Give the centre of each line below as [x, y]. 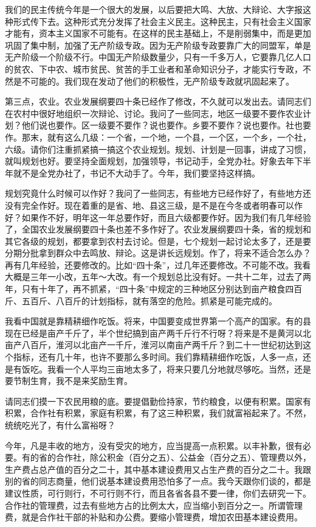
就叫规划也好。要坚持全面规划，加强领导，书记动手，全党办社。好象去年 [149, 161]
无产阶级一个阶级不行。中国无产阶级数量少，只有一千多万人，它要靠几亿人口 [158, 57]
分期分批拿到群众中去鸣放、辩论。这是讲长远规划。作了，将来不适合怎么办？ [158, 253]
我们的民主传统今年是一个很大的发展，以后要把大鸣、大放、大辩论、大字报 [154, 9]
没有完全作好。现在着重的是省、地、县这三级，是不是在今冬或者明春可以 [149, 205]
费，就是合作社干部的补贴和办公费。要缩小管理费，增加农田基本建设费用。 [154, 517]
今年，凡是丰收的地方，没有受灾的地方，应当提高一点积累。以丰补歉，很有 [154, 445]
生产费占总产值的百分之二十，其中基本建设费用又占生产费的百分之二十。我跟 [158, 469]
